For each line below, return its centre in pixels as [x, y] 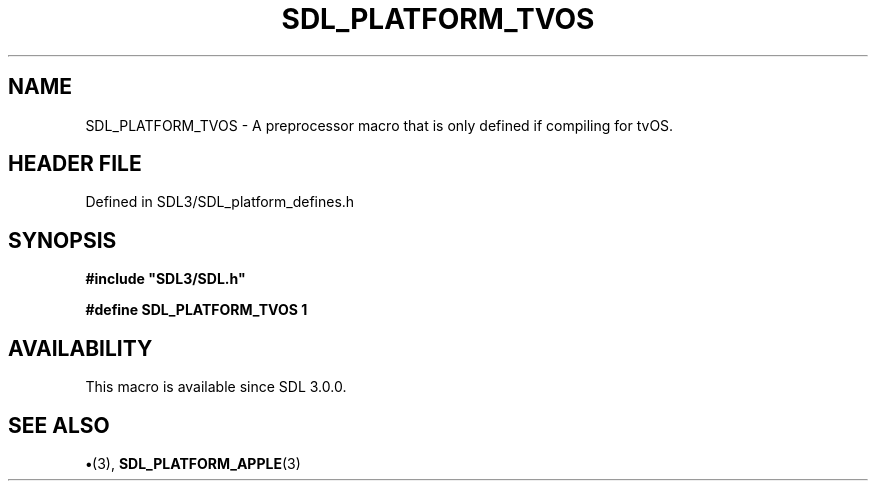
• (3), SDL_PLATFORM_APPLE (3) [193, 463]
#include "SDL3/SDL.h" [165, 279]
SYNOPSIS [62, 240]
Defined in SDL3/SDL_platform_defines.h [220, 202]
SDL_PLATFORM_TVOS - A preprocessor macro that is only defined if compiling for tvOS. [379, 125]
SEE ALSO [59, 425]
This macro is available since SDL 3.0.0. [216, 387]
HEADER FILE [75, 164]
